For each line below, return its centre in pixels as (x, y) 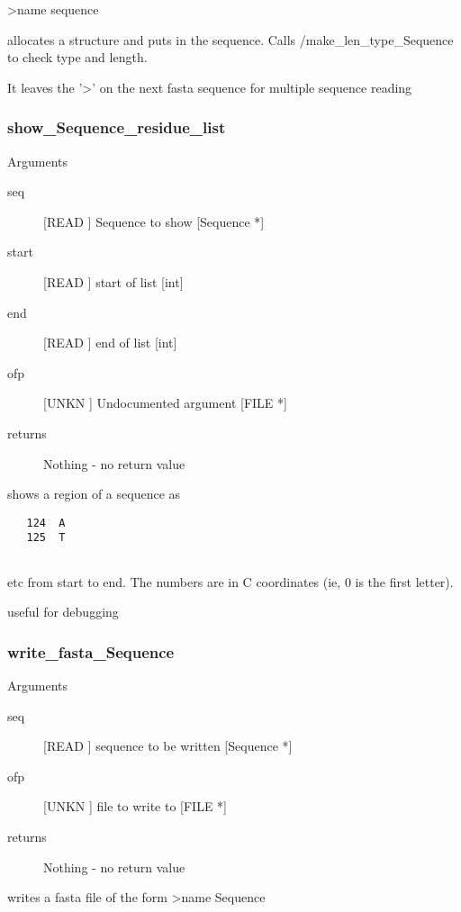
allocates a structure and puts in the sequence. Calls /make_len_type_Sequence (230, 39)
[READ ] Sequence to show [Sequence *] (154, 221)
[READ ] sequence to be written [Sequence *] (168, 746)
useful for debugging (63, 612)
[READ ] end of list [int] (110, 343)
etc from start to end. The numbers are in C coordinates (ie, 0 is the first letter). (230, 581)
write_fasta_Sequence (91, 651)
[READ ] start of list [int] (113, 281)
